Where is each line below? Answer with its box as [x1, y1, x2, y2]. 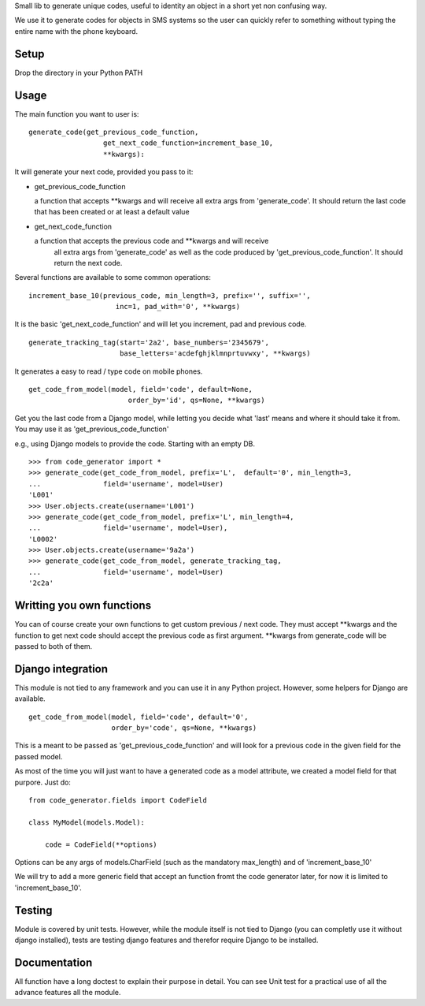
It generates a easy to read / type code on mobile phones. [14, 367, 203, 376]
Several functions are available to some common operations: [14, 273, 212, 282]
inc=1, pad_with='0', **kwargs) [115, 302, 240, 311]
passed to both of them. [14, 641, 93, 650]
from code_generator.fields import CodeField [28, 795, 208, 804]
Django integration [14, 662, 109, 676]
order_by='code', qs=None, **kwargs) [111, 724, 257, 732]
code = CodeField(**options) [44, 840, 157, 849]
